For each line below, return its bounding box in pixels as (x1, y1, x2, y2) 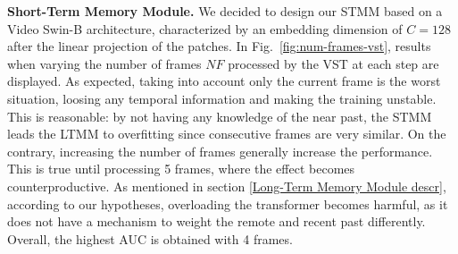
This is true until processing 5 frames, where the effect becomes (7, 159, 355, 178)
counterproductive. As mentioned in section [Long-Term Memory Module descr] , (7, 176, 446, 195)
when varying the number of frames (7, 54, 202, 72)
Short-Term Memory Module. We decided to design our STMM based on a (7, 2, 443, 20)
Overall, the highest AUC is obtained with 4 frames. (7, 229, 293, 248)
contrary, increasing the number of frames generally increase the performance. (7, 141, 433, 160)
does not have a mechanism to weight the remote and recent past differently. (7, 212, 426, 231)
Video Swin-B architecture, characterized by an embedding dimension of (7, 19, 403, 38)
